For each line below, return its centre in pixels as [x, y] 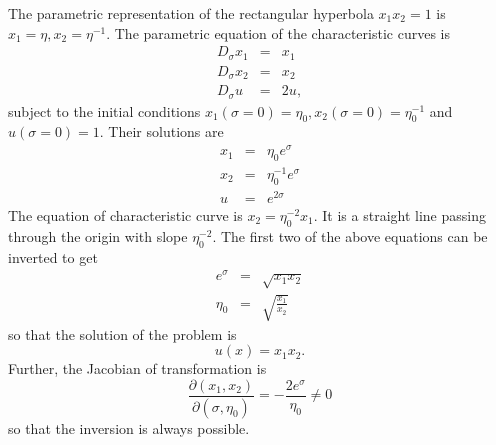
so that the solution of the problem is [122, 333]
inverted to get [53, 256]
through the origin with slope [98, 235]
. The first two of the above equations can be [350, 235]
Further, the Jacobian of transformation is [137, 368]
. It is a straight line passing [399, 214]
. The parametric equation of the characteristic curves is [278, 32]
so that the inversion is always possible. [129, 427]
